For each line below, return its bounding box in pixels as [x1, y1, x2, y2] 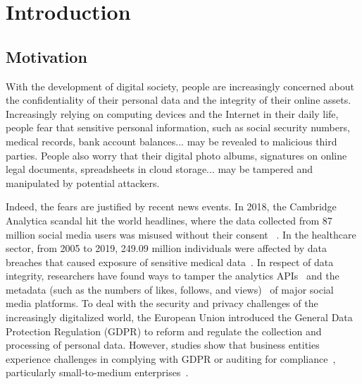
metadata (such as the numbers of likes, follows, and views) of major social [6, 282, 334, 296]
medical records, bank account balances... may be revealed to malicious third [6, 133, 337, 148]
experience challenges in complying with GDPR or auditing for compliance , [6, 351, 336, 366]
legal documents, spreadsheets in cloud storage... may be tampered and [6, 162, 313, 176]
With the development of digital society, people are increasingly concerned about [6, 78, 354, 93]
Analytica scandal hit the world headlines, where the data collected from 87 [6, 212, 332, 227]
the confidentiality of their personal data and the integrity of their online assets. [6, 92, 351, 107]
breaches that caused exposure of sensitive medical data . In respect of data [6, 254, 334, 269]
